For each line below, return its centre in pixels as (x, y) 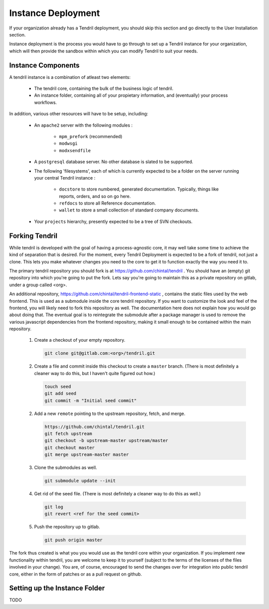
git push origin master (74, 540)
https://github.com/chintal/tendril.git (94, 427)
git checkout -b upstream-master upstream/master (106, 441)
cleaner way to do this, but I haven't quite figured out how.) (95, 373)
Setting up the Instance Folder (57, 588)
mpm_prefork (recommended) (91, 136)
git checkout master (69, 447)
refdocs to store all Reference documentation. (108, 203)
